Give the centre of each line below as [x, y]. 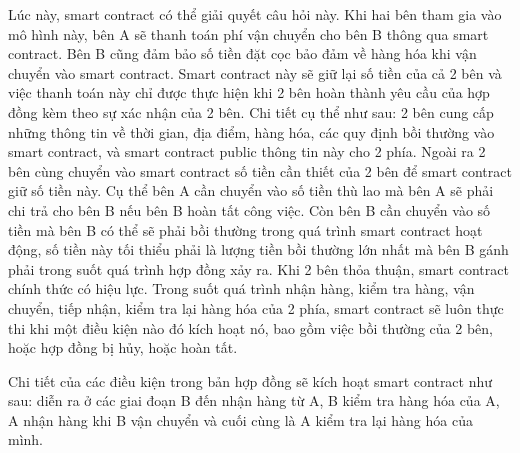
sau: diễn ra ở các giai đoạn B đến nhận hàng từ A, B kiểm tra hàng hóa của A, [254, 400]
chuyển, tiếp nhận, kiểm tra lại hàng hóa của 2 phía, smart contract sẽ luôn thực [256, 307]
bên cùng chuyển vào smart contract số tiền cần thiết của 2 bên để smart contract [260, 170]
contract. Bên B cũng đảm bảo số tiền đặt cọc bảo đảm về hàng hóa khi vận [242, 53]
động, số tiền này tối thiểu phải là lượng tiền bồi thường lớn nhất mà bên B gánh [258, 249]
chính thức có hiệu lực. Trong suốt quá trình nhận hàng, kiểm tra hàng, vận [241, 288]
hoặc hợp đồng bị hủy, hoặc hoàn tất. [123, 347]
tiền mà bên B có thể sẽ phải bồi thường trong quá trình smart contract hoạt [245, 229]
